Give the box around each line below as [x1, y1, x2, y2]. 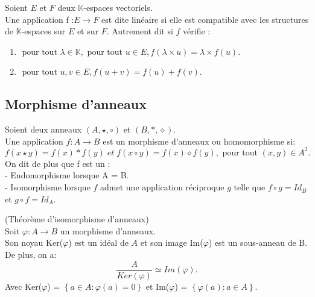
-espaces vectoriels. [83, 1, 153, 13]
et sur [77, 25, 98, 37]
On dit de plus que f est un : [5, 157, 110, 169]
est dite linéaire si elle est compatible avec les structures [101, 13, 309, 25]
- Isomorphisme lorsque [5, 181, 91, 193]
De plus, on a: [5, 248, 57, 261]
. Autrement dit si [106, 25, 173, 37]
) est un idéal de [68, 236, 129, 249]
